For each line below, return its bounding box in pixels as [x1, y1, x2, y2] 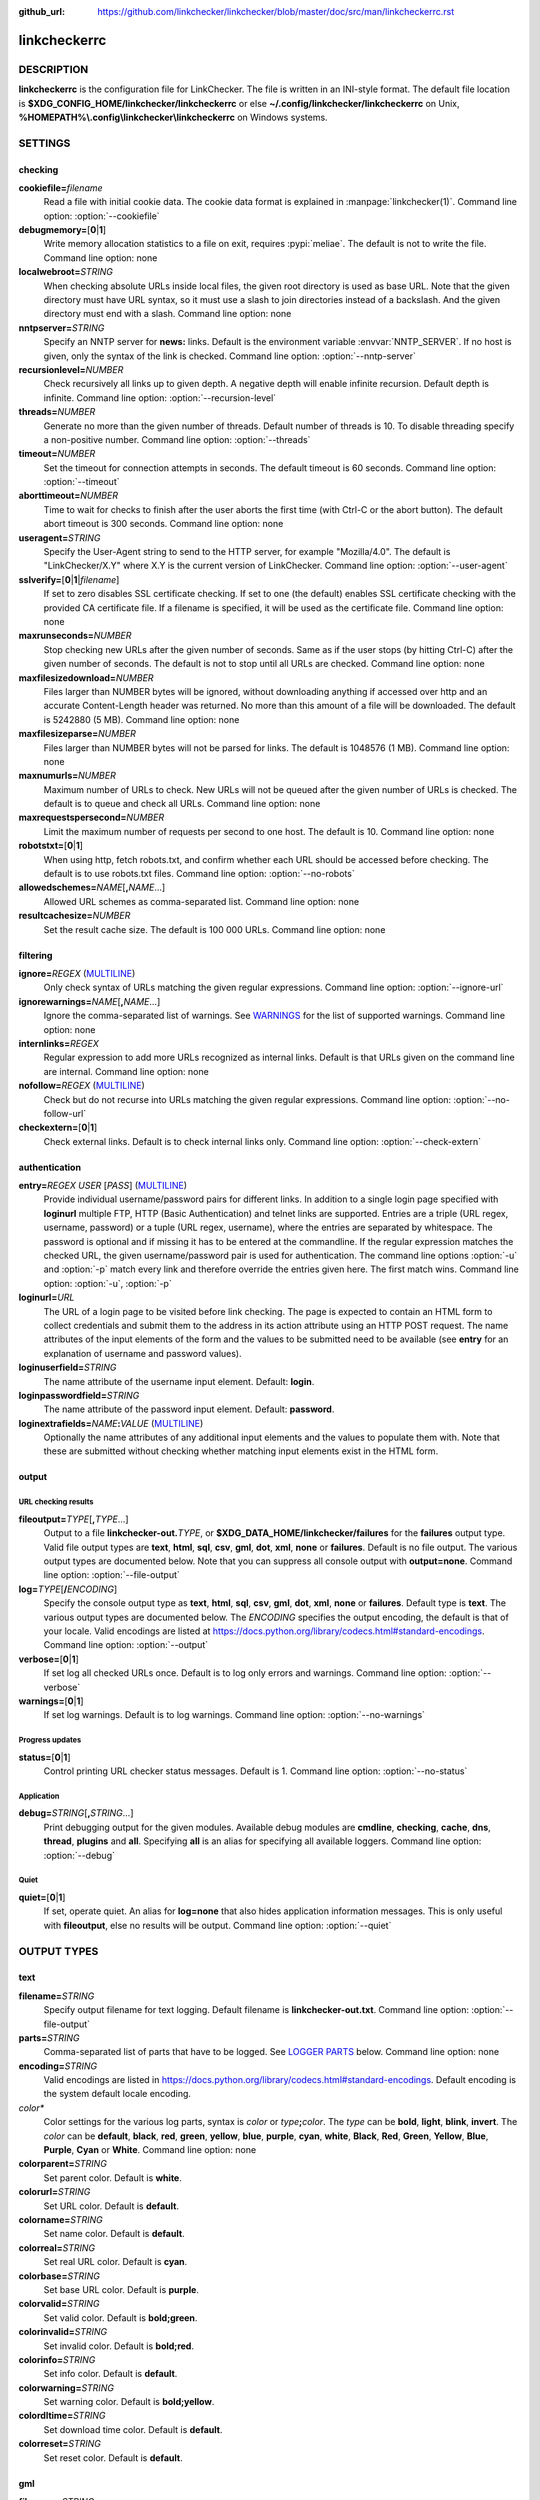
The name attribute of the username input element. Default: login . [43, 1375, 315, 1387]
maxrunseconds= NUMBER [18, 630, 132, 642]
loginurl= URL [18, 1291, 75, 1304]
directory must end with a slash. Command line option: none [43, 308, 292, 320]
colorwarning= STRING [18, 2381, 115, 2394]
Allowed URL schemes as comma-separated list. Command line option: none [43, 895, 360, 907]
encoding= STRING [18, 2060, 98, 2072]
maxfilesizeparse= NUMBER [18, 728, 137, 740]
